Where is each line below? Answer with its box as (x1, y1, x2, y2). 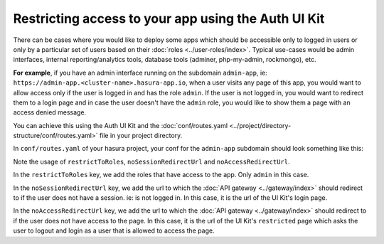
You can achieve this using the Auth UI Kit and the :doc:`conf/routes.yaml (13, 121, 228, 129)
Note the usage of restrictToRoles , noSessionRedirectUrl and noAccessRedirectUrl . (13, 157, 290, 166)
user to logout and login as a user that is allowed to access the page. (13, 226, 215, 235)
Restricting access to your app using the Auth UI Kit (13, 11, 325, 26)
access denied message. (13, 108, 87, 117)
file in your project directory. (99, 132, 183, 140)
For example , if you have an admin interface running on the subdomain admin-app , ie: (13, 68, 267, 77)
